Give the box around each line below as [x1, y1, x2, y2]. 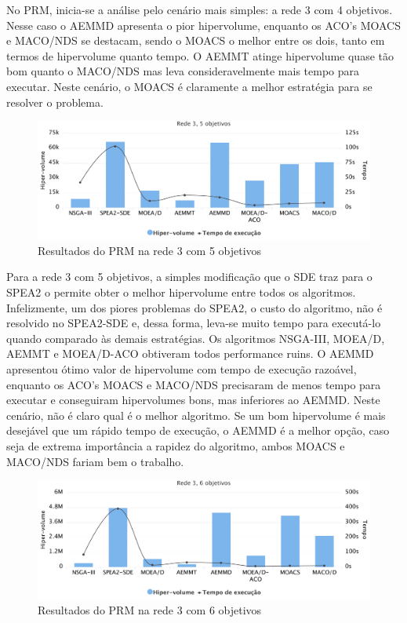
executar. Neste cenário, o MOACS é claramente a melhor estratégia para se [6, 78, 372, 94]
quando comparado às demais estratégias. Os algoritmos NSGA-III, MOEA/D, [6, 330, 385, 346]
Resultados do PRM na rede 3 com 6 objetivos [38, 601, 262, 618]
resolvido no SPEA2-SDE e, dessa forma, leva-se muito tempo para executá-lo [6, 315, 381, 331]
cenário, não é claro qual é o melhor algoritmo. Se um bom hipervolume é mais [6, 406, 386, 423]
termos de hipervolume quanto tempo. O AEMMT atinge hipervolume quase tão [6, 47, 394, 64]
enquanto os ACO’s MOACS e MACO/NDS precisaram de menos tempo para [6, 376, 381, 392]
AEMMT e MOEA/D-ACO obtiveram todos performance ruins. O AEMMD [6, 345, 374, 362]
